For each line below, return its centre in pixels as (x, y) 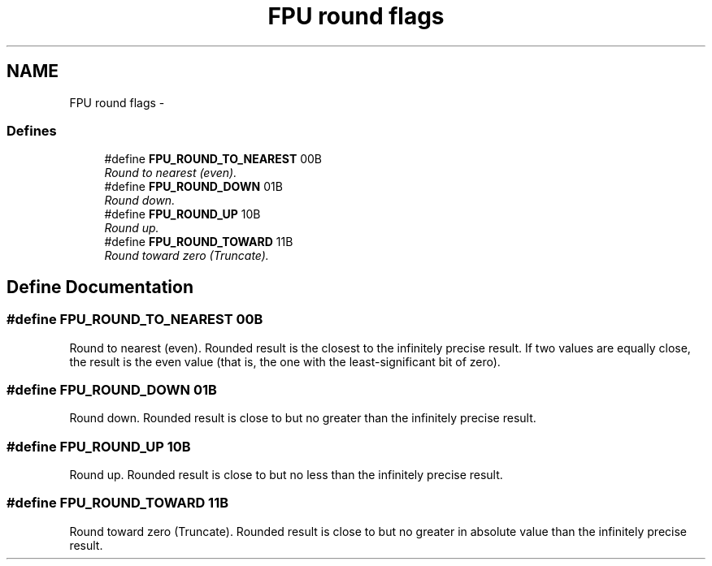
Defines (32, 130)
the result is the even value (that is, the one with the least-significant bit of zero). (285, 361)
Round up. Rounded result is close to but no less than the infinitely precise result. (286, 475)
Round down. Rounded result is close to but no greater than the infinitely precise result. (303, 418)
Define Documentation (100, 287)
